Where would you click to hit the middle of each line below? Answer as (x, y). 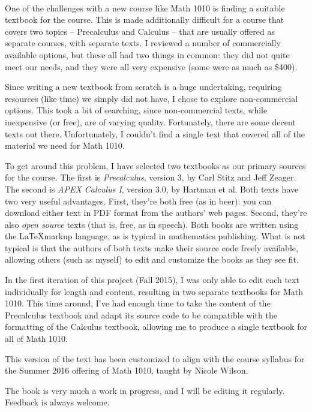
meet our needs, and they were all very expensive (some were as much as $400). (151, 66)
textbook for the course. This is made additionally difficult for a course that (145, 19)
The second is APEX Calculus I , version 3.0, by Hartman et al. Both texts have (152, 189)
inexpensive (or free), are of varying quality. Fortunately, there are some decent (150, 121)
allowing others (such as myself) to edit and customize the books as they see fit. (152, 259)
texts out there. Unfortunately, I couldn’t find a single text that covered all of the (155, 133)
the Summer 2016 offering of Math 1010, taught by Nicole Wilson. (127, 370)
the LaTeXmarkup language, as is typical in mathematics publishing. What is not (155, 236)
